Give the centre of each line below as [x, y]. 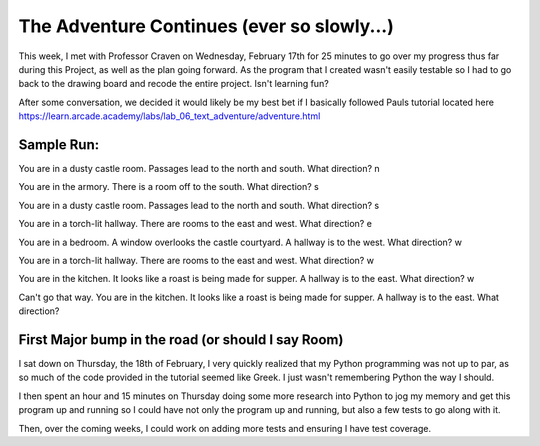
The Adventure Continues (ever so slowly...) [206, 26]
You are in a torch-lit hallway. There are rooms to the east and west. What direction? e [195, 224]
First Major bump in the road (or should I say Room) [181, 339]
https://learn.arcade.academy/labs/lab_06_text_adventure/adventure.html [169, 116]
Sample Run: [59, 144]
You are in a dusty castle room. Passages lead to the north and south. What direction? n [199, 169]
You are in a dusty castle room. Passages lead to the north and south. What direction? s [199, 205]
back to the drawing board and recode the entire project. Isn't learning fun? [173, 84]
